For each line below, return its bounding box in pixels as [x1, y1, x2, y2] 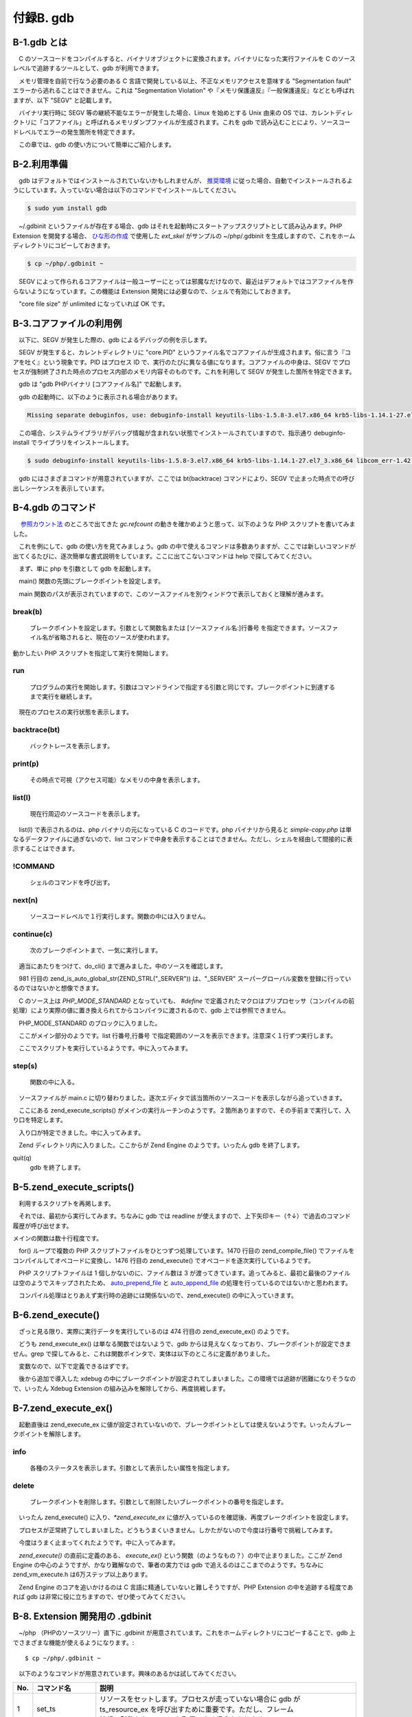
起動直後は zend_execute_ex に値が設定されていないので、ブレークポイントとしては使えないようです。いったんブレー [18, 1420, 352, 1429]
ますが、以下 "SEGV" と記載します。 [12, 96, 116, 104]
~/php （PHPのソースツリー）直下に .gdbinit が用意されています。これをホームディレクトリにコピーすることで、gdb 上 [18, 1628, 356, 1637]
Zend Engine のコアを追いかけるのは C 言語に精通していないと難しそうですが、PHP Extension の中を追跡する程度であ [18, 1583, 354, 1591]
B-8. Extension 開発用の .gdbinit [12, 1611, 152, 1622]
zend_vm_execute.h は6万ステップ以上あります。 [12, 1570, 152, 1579]
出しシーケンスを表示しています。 [12, 484, 108, 492]
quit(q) [12, 1154, 32, 1162]
